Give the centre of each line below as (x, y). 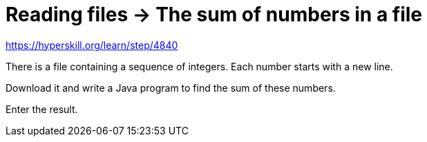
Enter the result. (42, 109)
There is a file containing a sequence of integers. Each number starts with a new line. (199, 66)
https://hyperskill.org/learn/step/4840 (92, 45)
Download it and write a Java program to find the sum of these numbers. (171, 88)
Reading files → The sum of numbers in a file (214, 14)
